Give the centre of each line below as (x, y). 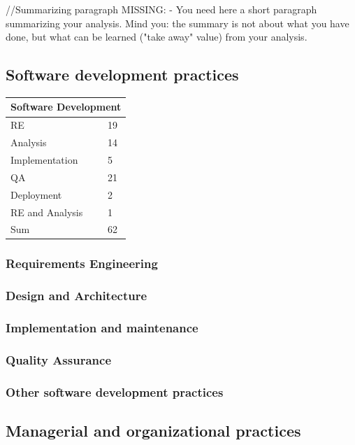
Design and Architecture (77, 296)
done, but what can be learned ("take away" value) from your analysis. (157, 37)
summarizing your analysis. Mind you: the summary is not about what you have (177, 23)
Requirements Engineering (82, 263)
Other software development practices (115, 391)
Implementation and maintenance (102, 328)
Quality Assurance (59, 359)
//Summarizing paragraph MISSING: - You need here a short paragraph (161, 9)
